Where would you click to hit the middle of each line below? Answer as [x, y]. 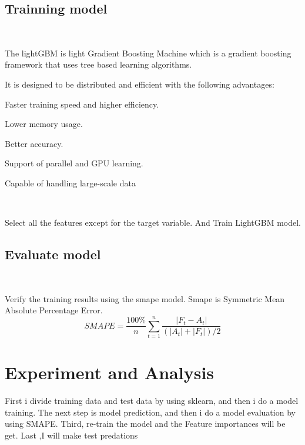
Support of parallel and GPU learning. [74, 163]
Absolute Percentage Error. [54, 310]
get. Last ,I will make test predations [71, 435]
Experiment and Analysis [110, 372]
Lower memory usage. [44, 124]
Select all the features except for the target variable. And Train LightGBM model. [153, 222]
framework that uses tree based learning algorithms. [98, 64]
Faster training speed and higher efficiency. [82, 104]
